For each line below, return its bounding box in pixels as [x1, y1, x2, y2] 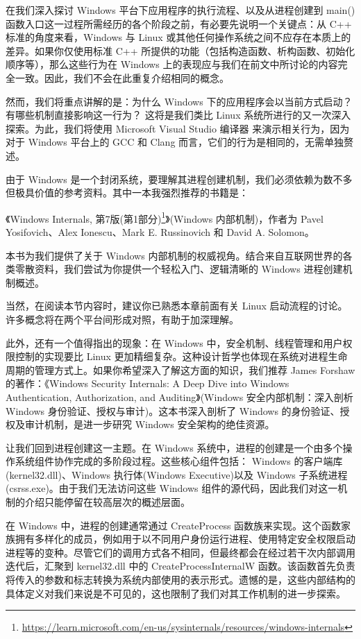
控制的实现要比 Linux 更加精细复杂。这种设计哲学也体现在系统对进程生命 [15, 349, 348, 364]
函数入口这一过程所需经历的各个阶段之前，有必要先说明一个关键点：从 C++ [6, 16, 352, 31]
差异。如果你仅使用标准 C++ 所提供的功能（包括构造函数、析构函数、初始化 [6, 43, 355, 58]
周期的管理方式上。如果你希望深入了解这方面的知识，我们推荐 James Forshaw [6, 362, 355, 377]
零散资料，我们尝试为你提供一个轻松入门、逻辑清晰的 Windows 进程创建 [15, 262, 343, 276]
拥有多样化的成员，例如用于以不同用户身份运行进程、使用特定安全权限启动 [15, 531, 355, 546]
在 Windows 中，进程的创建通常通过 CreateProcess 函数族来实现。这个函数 [6, 518, 342, 532]
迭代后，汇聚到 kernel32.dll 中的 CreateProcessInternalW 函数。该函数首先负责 [6, 559, 355, 573]
